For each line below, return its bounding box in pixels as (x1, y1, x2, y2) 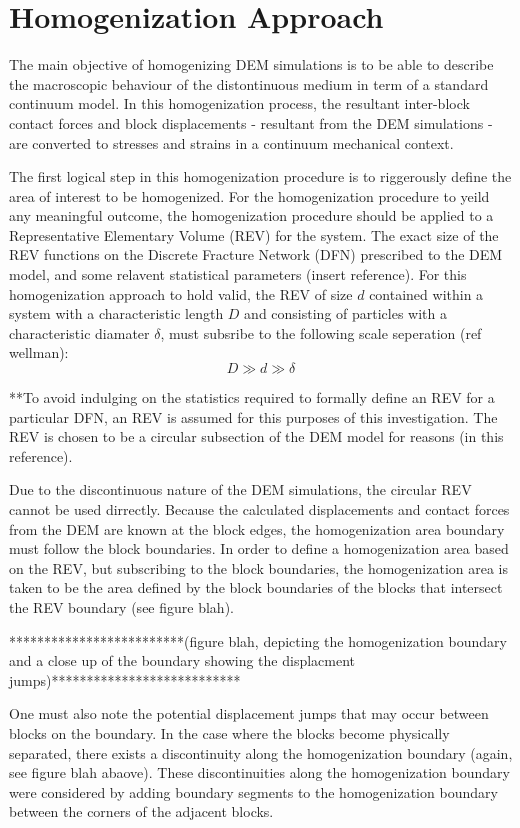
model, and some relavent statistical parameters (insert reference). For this (9, 264, 467, 285)
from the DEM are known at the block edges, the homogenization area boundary (9, 518, 505, 539)
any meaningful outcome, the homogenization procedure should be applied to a (9, 205, 494, 226)
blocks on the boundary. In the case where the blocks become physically (9, 722, 450, 743)
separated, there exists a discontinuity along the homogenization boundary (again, (9, 742, 513, 763)
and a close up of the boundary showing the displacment (9, 650, 356, 671)
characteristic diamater (9, 322, 150, 343)
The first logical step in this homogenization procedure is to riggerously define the (9, 166, 512, 187)
